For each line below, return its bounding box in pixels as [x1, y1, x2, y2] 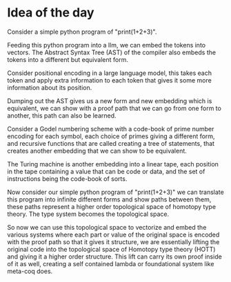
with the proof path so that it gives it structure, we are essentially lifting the [7, 237, 220, 246]
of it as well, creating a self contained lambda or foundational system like [7, 259, 214, 268]
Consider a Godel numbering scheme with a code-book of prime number [7, 124, 214, 133]
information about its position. [7, 83, 92, 91]
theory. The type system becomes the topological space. [7, 210, 170, 218]
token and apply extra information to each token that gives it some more [7, 76, 212, 84]
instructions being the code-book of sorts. [7, 174, 128, 183]
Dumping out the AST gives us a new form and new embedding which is [7, 96, 212, 105]
